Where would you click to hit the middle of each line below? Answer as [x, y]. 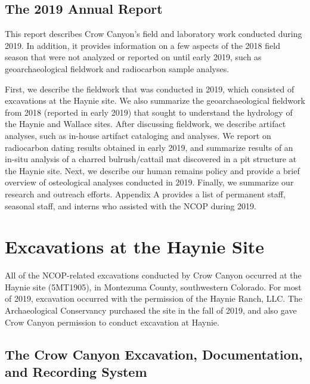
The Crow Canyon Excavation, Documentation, [154, 354]
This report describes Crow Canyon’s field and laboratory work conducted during [154, 34]
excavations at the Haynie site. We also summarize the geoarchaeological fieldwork [155, 100]
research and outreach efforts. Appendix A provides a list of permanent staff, [145, 193]
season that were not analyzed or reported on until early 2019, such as [133, 57]
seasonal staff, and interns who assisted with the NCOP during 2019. [131, 205]
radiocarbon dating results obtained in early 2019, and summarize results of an [149, 147]
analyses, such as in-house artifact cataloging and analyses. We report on [138, 135]
